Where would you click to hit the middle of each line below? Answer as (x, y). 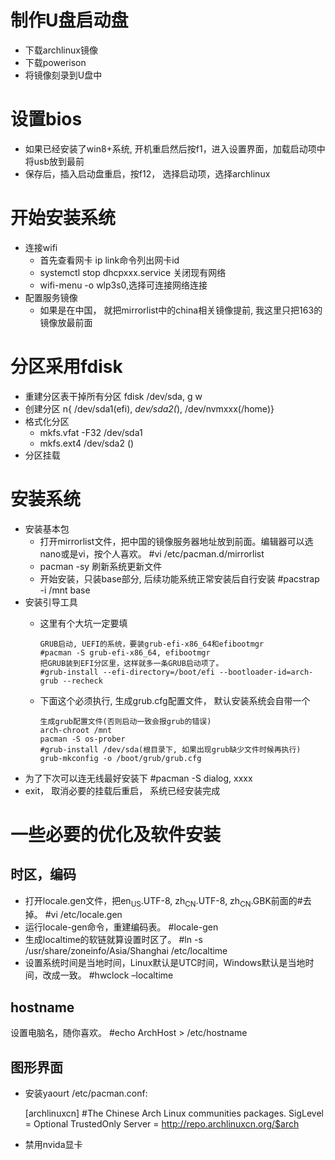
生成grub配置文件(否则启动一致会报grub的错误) (125, 721)
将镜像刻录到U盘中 (63, 75)
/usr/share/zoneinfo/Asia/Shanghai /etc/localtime (126, 951)
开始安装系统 (63, 218)
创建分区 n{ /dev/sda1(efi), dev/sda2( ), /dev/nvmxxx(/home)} (149, 408)
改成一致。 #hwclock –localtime (108, 975)
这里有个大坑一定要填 (83, 623)
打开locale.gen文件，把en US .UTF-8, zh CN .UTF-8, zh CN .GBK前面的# (163, 901)
